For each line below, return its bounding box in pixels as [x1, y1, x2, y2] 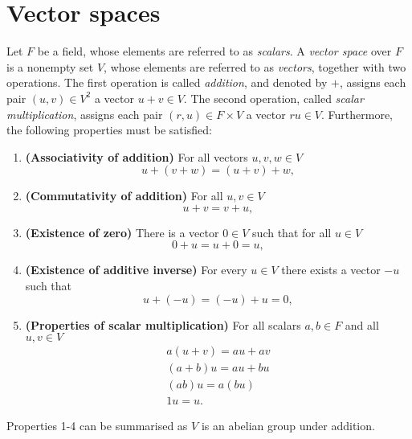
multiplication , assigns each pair [6, 105, 163, 122]
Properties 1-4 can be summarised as [6, 417, 188, 434]
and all [345, 316, 379, 333]
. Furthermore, [321, 105, 394, 122]
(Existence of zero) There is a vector [25, 224, 219, 240]
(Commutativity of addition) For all [25, 187, 223, 204]
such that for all [252, 224, 332, 240]
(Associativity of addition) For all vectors [25, 148, 248, 165]
